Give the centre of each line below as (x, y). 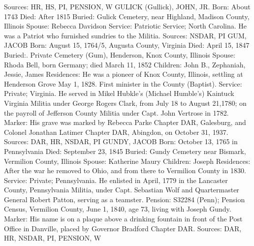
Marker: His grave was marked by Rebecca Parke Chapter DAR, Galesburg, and (125, 122)
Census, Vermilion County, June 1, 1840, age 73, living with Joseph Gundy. (118, 209)
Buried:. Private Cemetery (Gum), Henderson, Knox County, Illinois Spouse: (120, 54)
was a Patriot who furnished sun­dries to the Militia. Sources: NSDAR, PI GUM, (125, 35)
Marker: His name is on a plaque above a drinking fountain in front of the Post (123, 219)
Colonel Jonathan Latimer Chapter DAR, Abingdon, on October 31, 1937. (116, 132)
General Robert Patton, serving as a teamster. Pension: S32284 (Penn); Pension (125, 199)
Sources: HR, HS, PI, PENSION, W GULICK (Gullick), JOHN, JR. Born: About (127, 6)
